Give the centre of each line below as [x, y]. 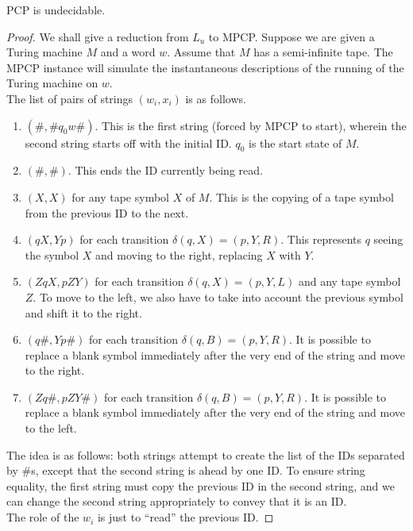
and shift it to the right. [83, 312]
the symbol [52, 254]
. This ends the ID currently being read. [165, 170]
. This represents [321, 239]
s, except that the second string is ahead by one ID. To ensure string [198, 470]
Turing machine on [52, 83]
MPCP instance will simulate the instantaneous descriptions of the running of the [205, 67]
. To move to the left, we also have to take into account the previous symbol [218, 296]
